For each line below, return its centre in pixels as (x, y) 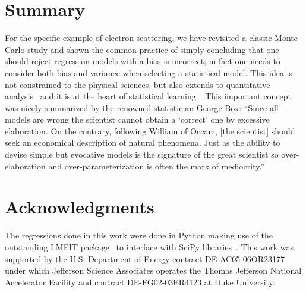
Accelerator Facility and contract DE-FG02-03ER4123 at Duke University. (140, 282)
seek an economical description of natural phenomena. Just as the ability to (143, 142)
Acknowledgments (80, 207)
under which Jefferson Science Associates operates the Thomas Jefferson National (153, 270)
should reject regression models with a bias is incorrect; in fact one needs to (143, 61)
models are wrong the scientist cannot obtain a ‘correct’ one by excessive (137, 119)
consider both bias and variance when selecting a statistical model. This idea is (149, 72)
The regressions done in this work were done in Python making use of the (139, 235)
